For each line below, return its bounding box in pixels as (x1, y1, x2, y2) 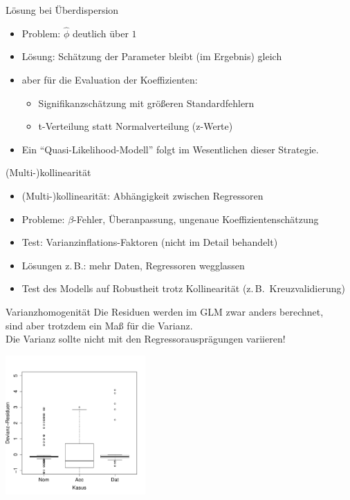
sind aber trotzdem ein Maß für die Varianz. (6, 318, 193, 332)
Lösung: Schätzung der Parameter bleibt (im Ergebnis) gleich (21, 49, 282, 64)
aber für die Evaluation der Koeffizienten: (21, 73, 198, 86)
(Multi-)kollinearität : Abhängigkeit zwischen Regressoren (21, 188, 264, 202)
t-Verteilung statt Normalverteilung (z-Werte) (38, 119, 233, 133)
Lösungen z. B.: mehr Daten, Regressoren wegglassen (21, 258, 245, 272)
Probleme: (21, 211, 65, 226)
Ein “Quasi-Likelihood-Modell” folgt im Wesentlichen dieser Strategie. (21, 142, 319, 156)
